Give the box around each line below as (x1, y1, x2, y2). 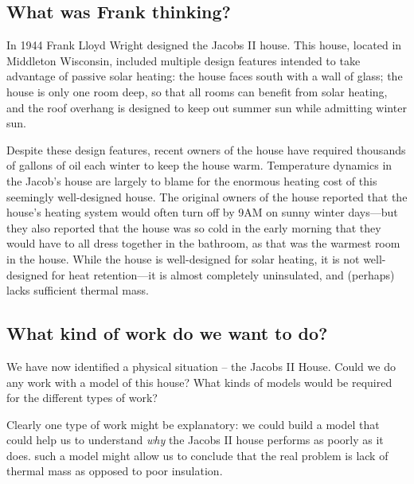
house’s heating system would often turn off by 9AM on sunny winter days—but (6, 204, 398, 221)
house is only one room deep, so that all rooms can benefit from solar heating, (6, 83, 388, 100)
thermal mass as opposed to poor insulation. (6, 463, 223, 479)
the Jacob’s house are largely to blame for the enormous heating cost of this (6, 172, 377, 189)
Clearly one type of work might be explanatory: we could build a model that (6, 416, 380, 432)
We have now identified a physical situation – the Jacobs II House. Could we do (6, 357, 396, 374)
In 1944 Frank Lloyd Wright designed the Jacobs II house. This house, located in (6, 37, 402, 53)
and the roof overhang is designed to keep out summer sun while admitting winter (6, 99, 407, 115)
